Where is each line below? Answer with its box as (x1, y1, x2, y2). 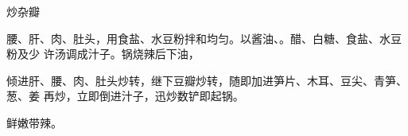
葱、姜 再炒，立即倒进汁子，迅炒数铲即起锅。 (6, 87, 244, 104)
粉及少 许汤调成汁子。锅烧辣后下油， (6, 45, 200, 62)
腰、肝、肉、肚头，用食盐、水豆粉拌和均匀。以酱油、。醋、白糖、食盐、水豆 (6, 29, 402, 46)
